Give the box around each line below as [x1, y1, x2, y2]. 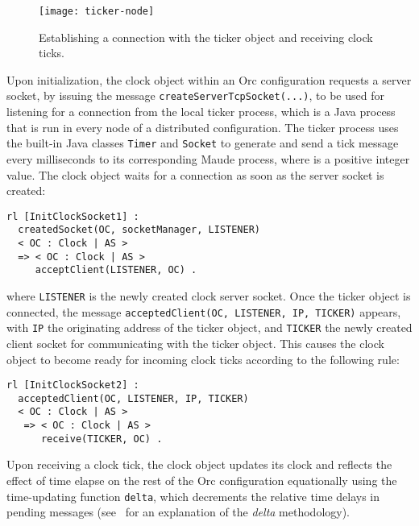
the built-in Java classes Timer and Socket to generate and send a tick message [6, 135, 399, 151]
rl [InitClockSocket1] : [6, 210, 139, 222]
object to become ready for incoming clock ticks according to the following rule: [6, 350, 400, 367]
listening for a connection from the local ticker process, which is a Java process [6, 103, 396, 120]
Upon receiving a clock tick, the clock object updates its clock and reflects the [6, 456, 392, 473]
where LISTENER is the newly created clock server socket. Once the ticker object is [6, 288, 411, 304]
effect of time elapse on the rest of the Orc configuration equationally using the [6, 472, 397, 489]
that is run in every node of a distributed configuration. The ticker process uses [6, 118, 399, 135]
